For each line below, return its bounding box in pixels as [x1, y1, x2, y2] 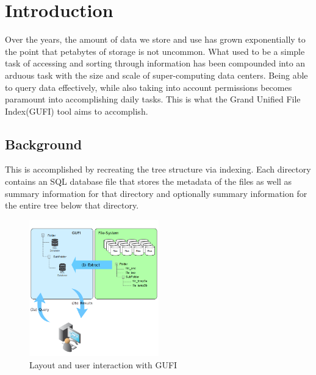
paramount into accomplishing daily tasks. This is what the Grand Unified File [5, 93, 301, 105]
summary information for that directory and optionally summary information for [5, 187, 307, 199]
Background [5, 134, 82, 153]
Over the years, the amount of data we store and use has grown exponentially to [5, 33, 306, 46]
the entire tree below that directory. [5, 199, 139, 212]
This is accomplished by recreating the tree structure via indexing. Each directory [5, 163, 311, 176]
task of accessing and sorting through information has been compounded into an [5, 57, 306, 70]
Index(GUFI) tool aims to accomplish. [5, 104, 148, 117]
